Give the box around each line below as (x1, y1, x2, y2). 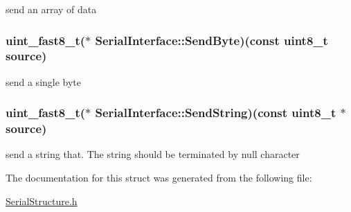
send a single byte (6, 74, 82, 89)
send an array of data (6, 2, 97, 16)
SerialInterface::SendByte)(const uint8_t (95, 31, 328, 48)
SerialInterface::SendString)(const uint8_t (95, 104, 336, 121)
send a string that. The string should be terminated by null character (6, 147, 300, 161)
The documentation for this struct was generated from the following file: (6, 170, 312, 185)
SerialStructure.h (6, 193, 78, 208)
